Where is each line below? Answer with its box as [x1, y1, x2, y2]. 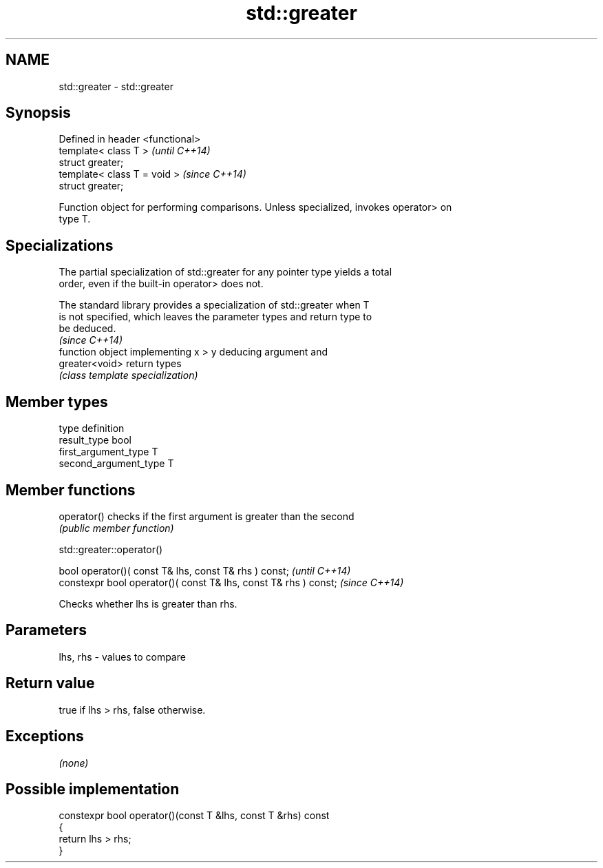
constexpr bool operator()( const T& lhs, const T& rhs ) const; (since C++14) [59, 576, 404, 588]
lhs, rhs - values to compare [59, 650, 186, 663]
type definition [59, 422, 125, 435]
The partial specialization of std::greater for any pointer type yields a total [59, 266, 392, 278]
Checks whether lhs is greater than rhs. [59, 597, 237, 610]
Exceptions [6, 727, 84, 745]
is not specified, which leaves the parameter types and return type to [59, 311, 372, 323]
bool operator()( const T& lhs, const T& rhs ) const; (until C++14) [59, 564, 351, 577]
